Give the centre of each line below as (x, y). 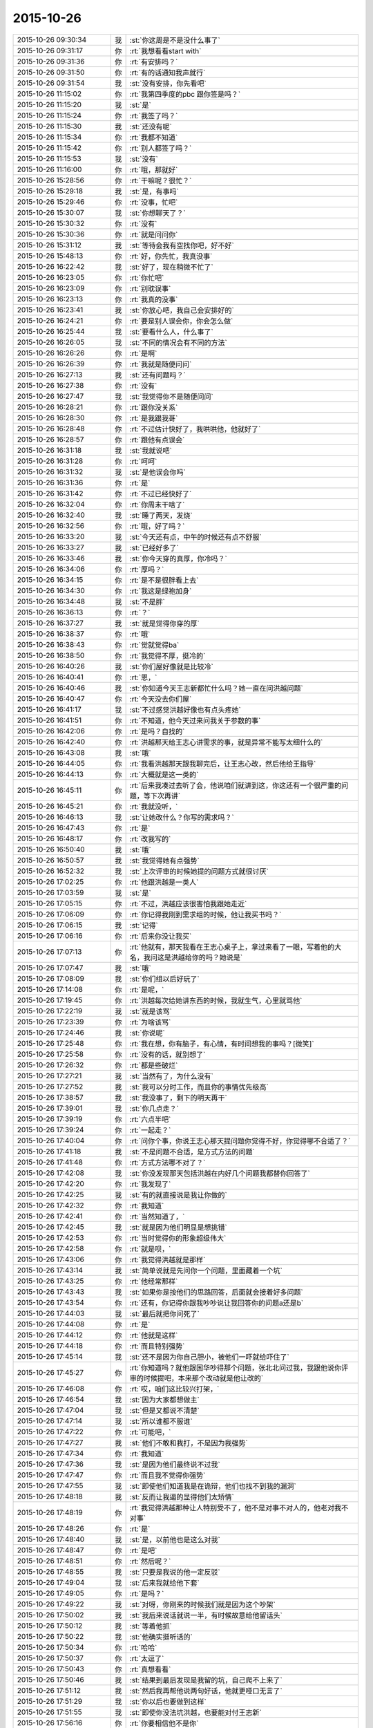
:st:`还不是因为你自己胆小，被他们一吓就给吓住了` (209, 1357)
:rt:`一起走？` (150, 1130)
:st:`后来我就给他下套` (164, 1583)
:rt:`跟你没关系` (154, 407)
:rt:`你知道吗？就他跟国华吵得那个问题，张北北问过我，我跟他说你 (236, 1367)
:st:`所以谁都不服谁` (161, 1421)
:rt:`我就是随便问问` (161, 364)
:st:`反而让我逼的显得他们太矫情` (182, 1496)
